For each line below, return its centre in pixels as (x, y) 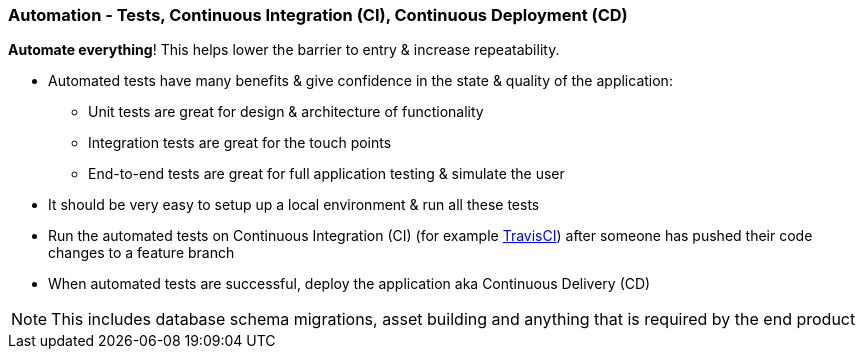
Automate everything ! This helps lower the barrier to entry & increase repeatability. (284, 50)
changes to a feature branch (141, 253)
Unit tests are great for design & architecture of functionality (286, 112)
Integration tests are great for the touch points (240, 143)
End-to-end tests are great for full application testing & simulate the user (326, 174)
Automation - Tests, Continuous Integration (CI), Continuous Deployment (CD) (318, 15)
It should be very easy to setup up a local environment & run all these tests (294, 205)
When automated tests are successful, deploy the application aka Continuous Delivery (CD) (349, 284)
